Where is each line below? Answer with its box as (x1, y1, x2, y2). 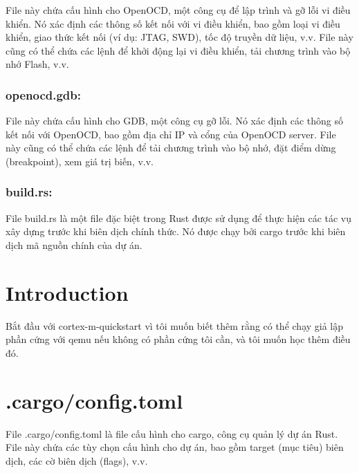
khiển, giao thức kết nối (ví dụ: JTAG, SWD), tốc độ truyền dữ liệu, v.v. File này (6, 30, 353, 44)
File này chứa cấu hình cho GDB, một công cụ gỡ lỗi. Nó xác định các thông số (6, 113, 344, 128)
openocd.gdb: (6, 86, 81, 103)
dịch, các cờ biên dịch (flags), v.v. (6, 453, 148, 467)
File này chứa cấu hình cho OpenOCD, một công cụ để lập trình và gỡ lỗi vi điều (6, 3, 351, 17)
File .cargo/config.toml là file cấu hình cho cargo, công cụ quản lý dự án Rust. (6, 426, 338, 440)
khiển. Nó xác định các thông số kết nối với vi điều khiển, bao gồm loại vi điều (6, 16, 340, 30)
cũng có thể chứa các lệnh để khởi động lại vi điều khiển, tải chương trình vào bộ (6, 43, 351, 57)
